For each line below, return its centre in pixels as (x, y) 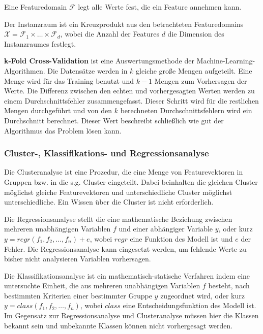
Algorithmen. (25, 70)
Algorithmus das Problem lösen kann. (63, 130)
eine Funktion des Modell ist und (181, 238)
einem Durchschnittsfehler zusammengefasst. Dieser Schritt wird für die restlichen (131, 100)
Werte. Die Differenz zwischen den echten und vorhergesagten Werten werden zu (129, 91)
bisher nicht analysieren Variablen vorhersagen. (78, 259)
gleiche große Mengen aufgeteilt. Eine (194, 70)
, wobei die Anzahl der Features (110, 34)
